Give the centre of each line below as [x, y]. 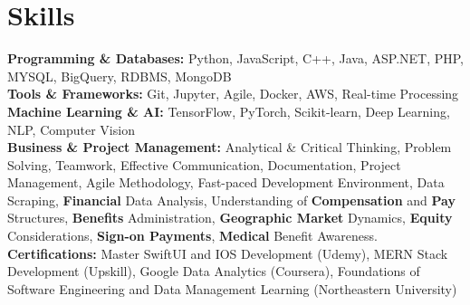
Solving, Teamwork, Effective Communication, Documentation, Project [204, 164]
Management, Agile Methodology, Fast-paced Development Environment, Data [226, 182]
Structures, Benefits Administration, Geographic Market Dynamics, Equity [230, 218]
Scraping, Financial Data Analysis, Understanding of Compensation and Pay [231, 200]
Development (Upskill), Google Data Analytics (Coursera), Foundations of [214, 271]
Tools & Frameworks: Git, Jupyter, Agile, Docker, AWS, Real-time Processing [233, 94]
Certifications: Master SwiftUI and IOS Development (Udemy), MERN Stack [228, 253]
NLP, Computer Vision [71, 129]
